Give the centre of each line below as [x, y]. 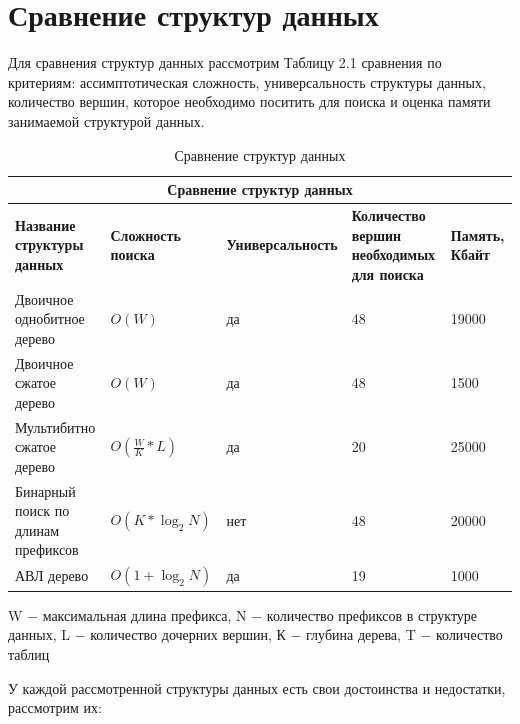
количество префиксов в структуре [372, 614]
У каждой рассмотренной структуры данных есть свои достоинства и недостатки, [257, 687]
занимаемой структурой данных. [106, 120]
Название [45, 224]
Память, [477, 234]
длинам [37, 529]
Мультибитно [55, 426]
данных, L [39, 634]
